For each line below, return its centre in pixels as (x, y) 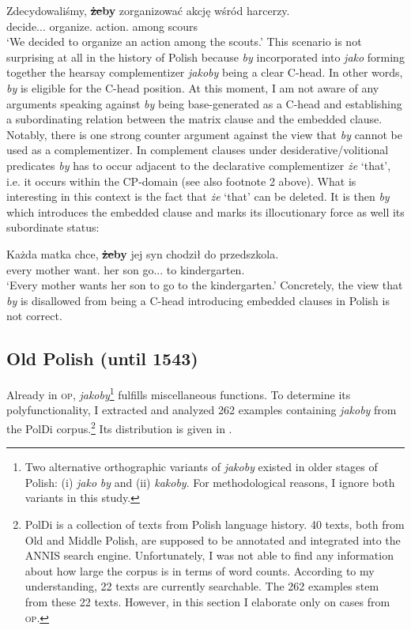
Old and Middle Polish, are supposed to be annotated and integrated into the (213, 539)
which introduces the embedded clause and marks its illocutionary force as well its (205, 211)
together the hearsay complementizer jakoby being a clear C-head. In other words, (205, 72)
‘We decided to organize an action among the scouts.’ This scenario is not (184, 41)
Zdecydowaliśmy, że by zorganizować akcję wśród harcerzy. (148, 10)
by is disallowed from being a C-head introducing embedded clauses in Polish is (198, 300)
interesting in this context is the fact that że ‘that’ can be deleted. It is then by (198, 196)
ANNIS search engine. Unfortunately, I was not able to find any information (209, 555)
